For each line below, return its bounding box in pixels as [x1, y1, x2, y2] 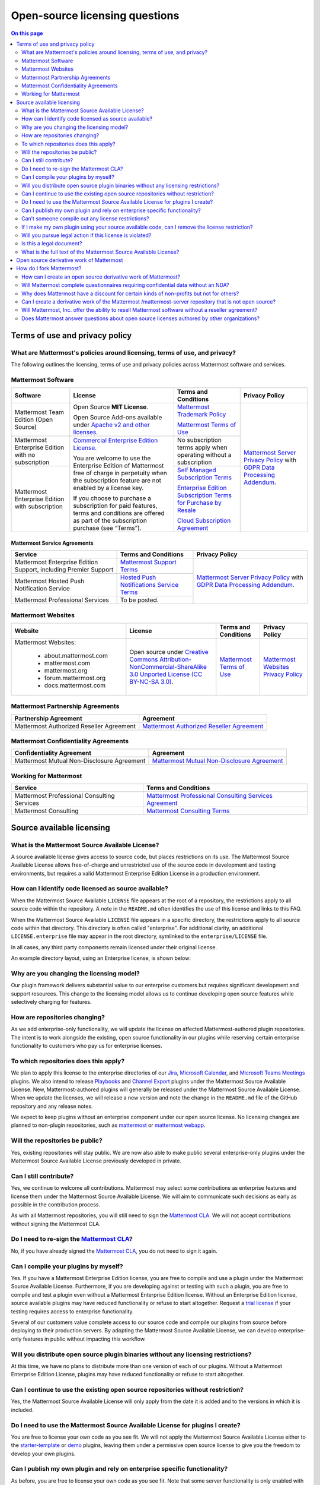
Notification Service [14, 584, 71, 593]
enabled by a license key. [73, 484, 144, 492]
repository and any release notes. [11, 1102, 93, 1110]
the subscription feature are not [73, 476, 161, 484]
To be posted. [120, 596, 159, 604]
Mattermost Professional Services [14, 596, 110, 604]
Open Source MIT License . [73, 403, 149, 411]
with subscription [14, 503, 63, 511]
